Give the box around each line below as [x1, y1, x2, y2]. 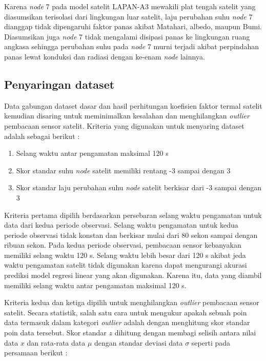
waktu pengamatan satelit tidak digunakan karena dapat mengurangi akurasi [4, 259, 247, 270]
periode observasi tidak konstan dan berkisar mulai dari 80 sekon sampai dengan [4, 229, 258, 240]
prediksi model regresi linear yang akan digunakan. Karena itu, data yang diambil [4, 270, 262, 280]
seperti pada [191, 337, 231, 348]
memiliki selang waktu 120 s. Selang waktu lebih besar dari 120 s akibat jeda [4, 249, 246, 260]
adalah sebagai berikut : [4, 130, 80, 141]
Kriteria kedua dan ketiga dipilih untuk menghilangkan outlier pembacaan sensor [4, 297, 259, 308]
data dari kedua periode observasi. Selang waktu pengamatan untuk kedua [4, 219, 238, 230]
